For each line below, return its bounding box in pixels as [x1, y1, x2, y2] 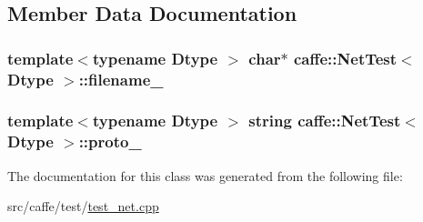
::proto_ [78, 130, 142, 153]
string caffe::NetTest [248, 109, 401, 132]
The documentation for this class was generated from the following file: [7, 166, 403, 185]
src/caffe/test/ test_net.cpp [7, 197, 159, 216]
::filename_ [78, 67, 164, 90]
